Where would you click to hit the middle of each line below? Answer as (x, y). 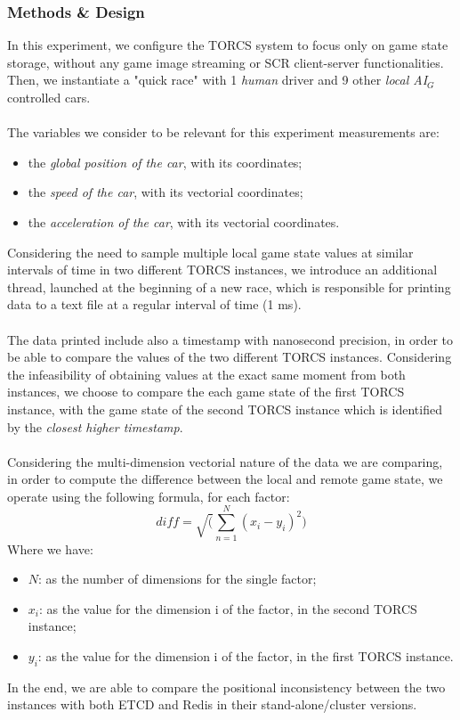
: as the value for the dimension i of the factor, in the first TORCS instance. (246, 655)
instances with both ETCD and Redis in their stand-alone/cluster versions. (212, 704)
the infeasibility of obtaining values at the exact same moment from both (206, 374)
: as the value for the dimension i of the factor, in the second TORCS (228, 608)
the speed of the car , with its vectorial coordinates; (165, 192)
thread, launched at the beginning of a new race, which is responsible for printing (229, 286)
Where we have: (50, 548)
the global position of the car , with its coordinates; (165, 162)
